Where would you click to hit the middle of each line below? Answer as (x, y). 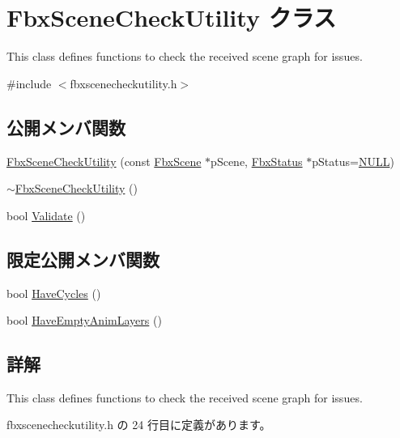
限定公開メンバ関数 (83, 259)
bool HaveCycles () (54, 293)
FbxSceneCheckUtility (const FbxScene (104, 161)
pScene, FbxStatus (257, 161)
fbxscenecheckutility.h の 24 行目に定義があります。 (139, 425)
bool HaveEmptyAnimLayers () (84, 320)
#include (29, 83)
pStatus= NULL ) (353, 161)
